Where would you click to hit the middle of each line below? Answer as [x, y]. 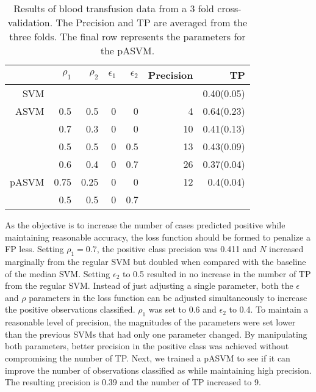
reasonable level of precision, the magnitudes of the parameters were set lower [150, 322]
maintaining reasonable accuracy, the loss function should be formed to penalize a [158, 237]
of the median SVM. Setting [58, 273]
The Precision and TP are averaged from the [152, 22]
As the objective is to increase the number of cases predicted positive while [145, 225]
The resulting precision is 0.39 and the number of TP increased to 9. [133, 382]
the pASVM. [127, 50]
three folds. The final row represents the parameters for [127, 36]
